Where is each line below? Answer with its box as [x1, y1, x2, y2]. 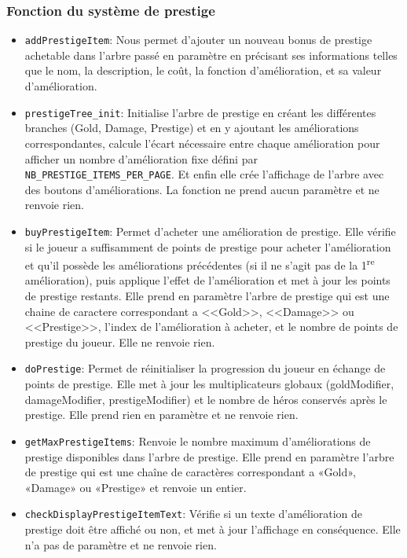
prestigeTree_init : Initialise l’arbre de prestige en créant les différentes [24, 104, 376, 120]
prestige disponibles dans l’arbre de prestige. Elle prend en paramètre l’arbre [24, 448, 394, 464]
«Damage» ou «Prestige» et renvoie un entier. [24, 479, 247, 495]
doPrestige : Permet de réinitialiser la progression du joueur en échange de [24, 360, 386, 376]
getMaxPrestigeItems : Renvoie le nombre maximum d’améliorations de [24, 432, 371, 449]
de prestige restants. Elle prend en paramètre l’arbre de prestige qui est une [24, 288, 390, 304]
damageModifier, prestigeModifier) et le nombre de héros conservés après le [24, 391, 387, 407]
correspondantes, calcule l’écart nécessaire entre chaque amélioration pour [24, 134, 380, 151]
